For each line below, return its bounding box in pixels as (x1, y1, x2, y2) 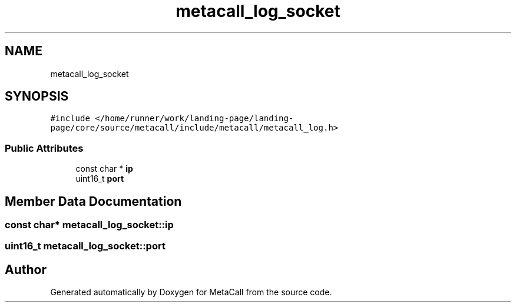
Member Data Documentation (5, 193, 182, 209)
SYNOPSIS (5, 89, 69, 104)
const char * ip (75, 163, 133, 174)
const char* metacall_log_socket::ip (5, 219, 174, 231)
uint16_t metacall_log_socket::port (5, 240, 166, 252)
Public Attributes (5, 142, 84, 154)
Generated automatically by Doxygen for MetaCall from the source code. (50, 287, 332, 298)
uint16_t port (75, 173, 124, 184)
